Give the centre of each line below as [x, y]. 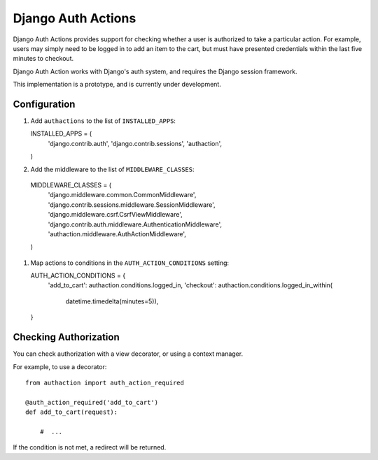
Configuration [44, 104]
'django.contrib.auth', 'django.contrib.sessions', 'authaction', [135, 143]
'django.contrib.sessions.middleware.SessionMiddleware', [132, 204]
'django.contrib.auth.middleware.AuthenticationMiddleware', [135, 224]
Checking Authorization [66, 337]
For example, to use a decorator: [60, 366]
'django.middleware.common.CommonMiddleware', [122, 195]
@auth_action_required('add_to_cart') [92, 402]
